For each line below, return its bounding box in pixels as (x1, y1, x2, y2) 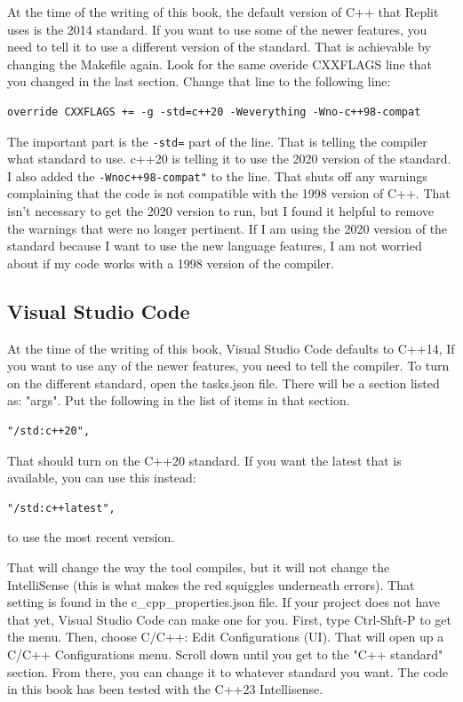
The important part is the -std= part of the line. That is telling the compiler (7, 132, 427, 150)
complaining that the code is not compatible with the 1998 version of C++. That (7, 184, 451, 203)
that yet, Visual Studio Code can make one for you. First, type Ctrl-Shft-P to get (7, 610, 452, 628)
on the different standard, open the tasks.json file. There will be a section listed (7, 373, 440, 392)
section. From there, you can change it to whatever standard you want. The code (7, 662, 448, 681)
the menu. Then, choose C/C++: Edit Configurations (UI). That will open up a (7, 627, 444, 646)
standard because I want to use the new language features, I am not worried (7, 236, 422, 255)
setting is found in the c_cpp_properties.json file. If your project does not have (7, 593, 441, 611)
